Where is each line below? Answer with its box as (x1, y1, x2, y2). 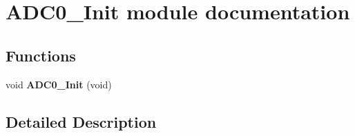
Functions (6, 44, 76, 66)
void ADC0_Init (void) (6, 77, 112, 91)
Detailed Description (6, 110, 157, 132)
